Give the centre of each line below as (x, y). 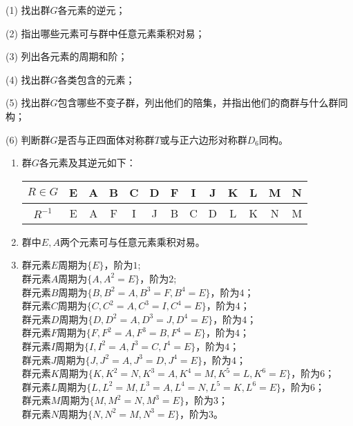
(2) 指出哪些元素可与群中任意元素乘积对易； (105, 33)
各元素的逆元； (92, 10)
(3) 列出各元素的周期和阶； (67, 56)
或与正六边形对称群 (203, 139)
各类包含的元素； (96, 79)
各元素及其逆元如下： (87, 163)
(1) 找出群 (28, 10)
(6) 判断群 (28, 139)
